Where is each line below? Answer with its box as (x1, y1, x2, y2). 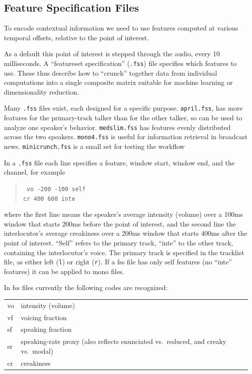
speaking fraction (21, 324, 72, 334)
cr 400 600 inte (23, 195, 76, 202)
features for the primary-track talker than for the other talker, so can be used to (4, 113, 242, 123)
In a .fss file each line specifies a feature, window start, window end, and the (4, 157, 235, 167)
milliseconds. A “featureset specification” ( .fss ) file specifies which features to (4, 58, 237, 68)
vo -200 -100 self (26, 185, 86, 193)
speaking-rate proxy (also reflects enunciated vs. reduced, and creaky (21, 336, 227, 346)
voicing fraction (21, 312, 67, 322)
